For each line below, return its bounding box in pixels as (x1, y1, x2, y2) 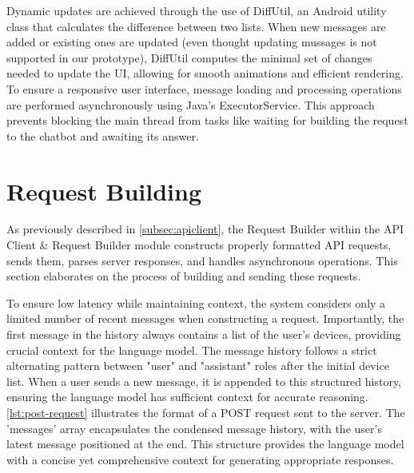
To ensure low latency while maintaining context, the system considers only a (6, 294, 386, 311)
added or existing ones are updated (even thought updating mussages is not (6, 34, 377, 50)
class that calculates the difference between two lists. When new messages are (6, 18, 386, 34)
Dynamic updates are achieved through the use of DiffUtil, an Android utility (6, 2, 387, 18)
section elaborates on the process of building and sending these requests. (6, 268, 361, 284)
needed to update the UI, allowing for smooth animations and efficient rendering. (6, 65, 404, 81)
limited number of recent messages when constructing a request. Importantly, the (6, 310, 404, 327)
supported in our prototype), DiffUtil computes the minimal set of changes (6, 49, 372, 66)
